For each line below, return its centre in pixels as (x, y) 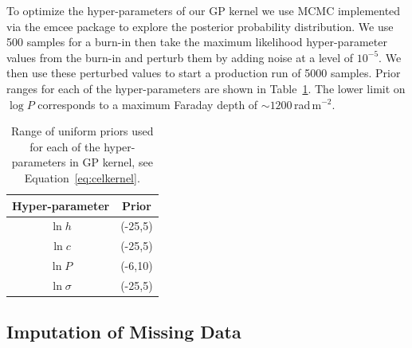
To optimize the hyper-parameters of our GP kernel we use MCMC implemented (204, 10)
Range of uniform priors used (82, 131)
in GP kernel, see (111, 162)
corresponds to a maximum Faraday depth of (148, 104)
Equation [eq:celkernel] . (82, 177)
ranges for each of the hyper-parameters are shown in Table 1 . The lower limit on (206, 88)
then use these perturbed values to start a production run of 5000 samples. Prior (204, 73)
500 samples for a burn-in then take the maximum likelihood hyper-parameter (197, 42)
